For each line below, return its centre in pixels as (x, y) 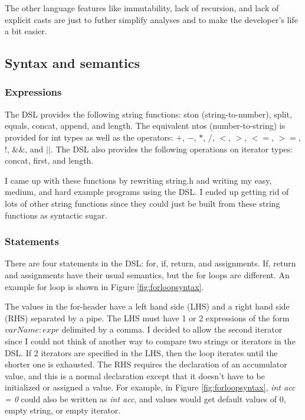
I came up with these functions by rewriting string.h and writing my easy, (138, 180)
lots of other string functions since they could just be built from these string (142, 203)
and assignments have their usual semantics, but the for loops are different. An (147, 274)
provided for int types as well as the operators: (89, 137)
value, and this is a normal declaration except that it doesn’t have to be (135, 375)
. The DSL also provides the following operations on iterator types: (172, 149)
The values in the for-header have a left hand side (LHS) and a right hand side (147, 306)
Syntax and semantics (73, 63)
